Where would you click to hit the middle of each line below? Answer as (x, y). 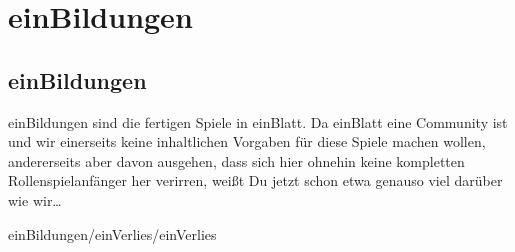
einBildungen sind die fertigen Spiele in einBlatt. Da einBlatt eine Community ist (258, 121)
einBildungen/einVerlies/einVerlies (112, 233)
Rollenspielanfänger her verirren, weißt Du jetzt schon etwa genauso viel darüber (255, 180)
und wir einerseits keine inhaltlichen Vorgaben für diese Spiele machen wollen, (247, 141)
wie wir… (35, 199)
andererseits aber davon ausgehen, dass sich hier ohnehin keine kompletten (236, 160)
